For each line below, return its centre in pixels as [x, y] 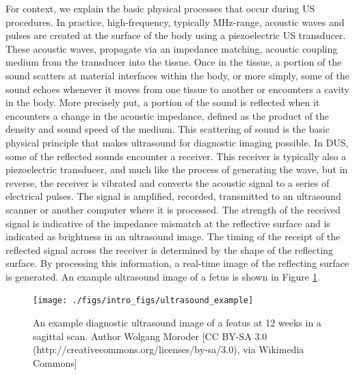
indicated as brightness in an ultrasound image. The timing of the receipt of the [173, 236]
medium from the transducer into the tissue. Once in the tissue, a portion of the [174, 62]
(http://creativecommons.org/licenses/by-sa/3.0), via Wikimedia [169, 349]
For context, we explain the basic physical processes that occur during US [160, 8]
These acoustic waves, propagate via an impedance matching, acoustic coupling [172, 48]
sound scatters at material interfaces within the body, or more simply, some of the [177, 75]
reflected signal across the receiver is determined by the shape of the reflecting [169, 249]
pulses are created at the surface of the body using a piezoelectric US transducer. [176, 35]
